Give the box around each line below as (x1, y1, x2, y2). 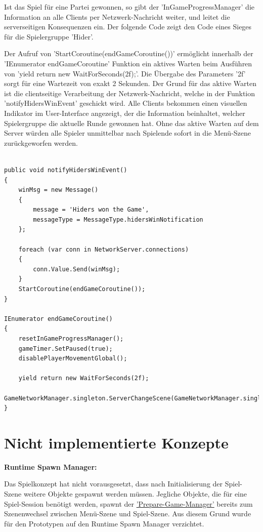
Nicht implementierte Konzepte (4, 432, 229, 453)
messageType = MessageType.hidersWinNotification (33, 216, 203, 223)
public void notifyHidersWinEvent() (4, 166, 127, 174)
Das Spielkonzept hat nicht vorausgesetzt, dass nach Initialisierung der (4, 478, 223, 489)
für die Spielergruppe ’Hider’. (4, 31, 94, 42)
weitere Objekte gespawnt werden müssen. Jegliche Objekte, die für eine (23, 488, 247, 499)
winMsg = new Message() (18, 186, 99, 194)
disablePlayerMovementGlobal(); (18, 355, 127, 362)
